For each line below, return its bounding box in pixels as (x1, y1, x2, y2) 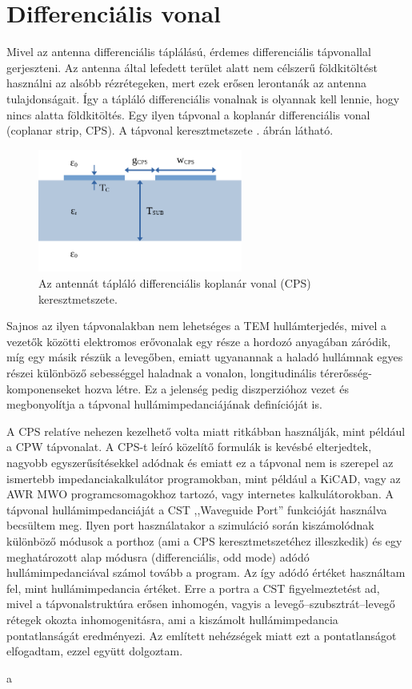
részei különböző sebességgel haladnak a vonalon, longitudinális (6, 365, 317, 381)
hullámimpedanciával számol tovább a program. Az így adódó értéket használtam (6, 564, 406, 581)
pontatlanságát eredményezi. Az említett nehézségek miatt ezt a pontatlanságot (6, 627, 397, 643)
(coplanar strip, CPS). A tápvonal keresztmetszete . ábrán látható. (6, 122, 334, 139)
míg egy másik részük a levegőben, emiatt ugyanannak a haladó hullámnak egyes (6, 349, 403, 365)
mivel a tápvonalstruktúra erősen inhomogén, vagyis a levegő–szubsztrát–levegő (6, 595, 395, 612)
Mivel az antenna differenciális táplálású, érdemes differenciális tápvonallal (6, 43, 371, 60)
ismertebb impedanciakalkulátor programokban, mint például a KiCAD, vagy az (6, 469, 401, 486)
